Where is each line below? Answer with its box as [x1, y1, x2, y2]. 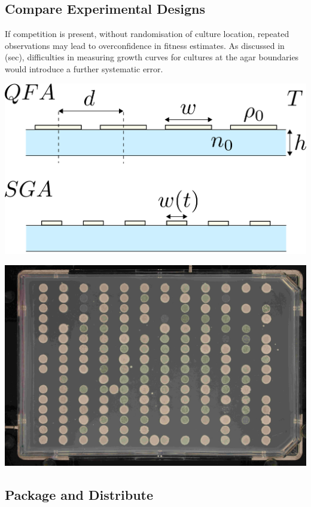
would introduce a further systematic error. [5, 62, 163, 75]
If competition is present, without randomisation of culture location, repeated [5, 27, 289, 40]
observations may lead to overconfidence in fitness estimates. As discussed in [5, 39, 285, 51]
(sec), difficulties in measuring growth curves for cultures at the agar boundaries [5, 51, 299, 63]
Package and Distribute [5, 485, 154, 503]
